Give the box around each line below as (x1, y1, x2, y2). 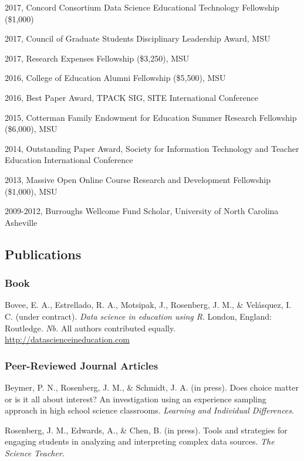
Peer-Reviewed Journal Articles (5, 358, 158, 372)
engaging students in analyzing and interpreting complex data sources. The (5, 435, 275, 448)
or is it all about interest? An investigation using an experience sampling (5, 392, 266, 405)
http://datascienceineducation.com (5, 333, 130, 345)
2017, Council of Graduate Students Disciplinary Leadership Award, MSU (5, 32, 271, 45)
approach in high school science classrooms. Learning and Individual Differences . (5, 404, 294, 416)
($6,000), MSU (5, 123, 58, 135)
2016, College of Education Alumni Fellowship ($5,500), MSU (5, 72, 226, 84)
